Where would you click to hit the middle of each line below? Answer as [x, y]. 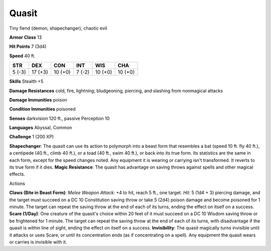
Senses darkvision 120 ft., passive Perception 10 [59, 118]
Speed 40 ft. [22, 56]
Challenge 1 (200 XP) [32, 137]
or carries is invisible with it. [38, 242]
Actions [17, 183]
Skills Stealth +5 [26, 81]
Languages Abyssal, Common [41, 128]
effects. [17, 174]
